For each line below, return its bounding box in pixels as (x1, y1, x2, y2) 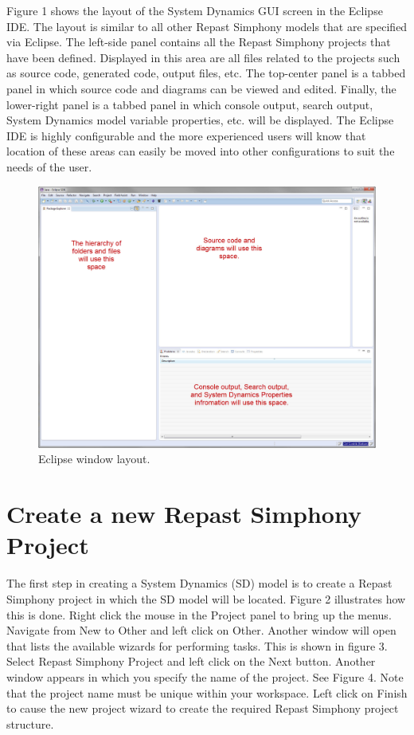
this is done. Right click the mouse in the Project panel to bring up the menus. (6, 606, 392, 623)
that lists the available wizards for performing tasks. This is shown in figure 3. (6, 637, 388, 654)
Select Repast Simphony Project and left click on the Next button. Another (6, 653, 376, 670)
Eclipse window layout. (38, 450, 150, 467)
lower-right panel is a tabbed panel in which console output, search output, (6, 96, 373, 112)
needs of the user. (6, 158, 92, 175)
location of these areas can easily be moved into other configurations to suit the (6, 143, 395, 159)
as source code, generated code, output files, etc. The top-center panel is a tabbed (6, 65, 406, 81)
